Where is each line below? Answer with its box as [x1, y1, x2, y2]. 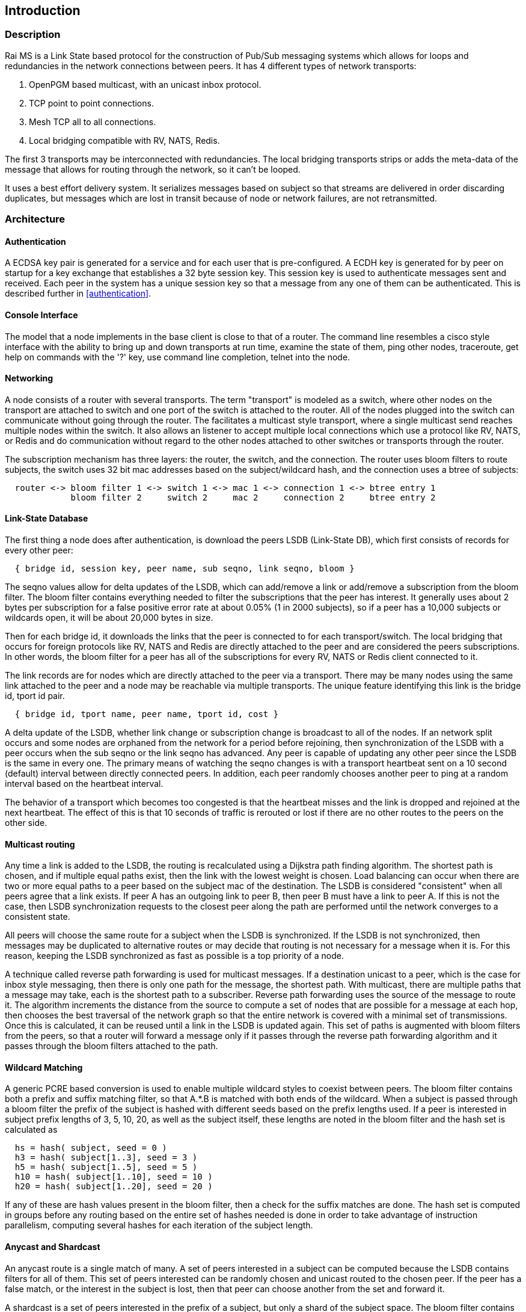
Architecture [5, 213, 66, 226]
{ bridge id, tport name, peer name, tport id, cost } [14, 709, 279, 719]
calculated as [5, 1124, 58, 1135]
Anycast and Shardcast [5, 1242, 100, 1252]
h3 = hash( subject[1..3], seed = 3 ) [14, 1153, 198, 1163]
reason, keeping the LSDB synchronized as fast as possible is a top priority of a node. [5, 950, 344, 961]
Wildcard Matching [5, 1062, 83, 1073]
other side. [5, 818, 47, 828]
